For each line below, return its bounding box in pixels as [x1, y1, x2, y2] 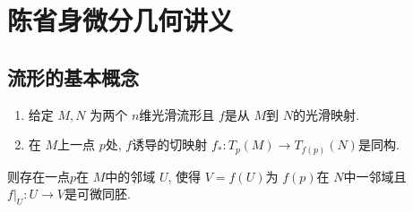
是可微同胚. [64, 184, 131, 203]
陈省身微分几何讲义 [7, 2, 234, 38]
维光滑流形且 [139, 105, 215, 123]
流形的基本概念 [7, 63, 139, 90]
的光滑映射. [293, 105, 359, 123]
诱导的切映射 [132, 135, 208, 154]
